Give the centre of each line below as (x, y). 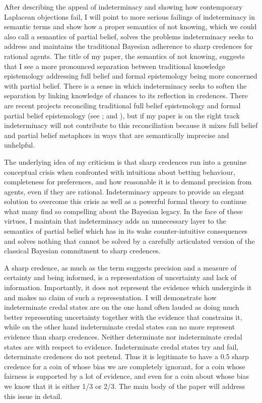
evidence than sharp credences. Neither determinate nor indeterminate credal (123, 337)
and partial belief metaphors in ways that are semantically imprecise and (117, 135)
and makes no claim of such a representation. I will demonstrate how (110, 297)
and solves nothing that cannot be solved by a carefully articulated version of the (129, 241)
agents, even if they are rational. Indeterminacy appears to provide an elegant (124, 191)
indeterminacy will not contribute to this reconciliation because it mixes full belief (131, 125)
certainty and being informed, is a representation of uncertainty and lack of (120, 277)
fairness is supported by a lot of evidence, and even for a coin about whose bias (126, 376)
